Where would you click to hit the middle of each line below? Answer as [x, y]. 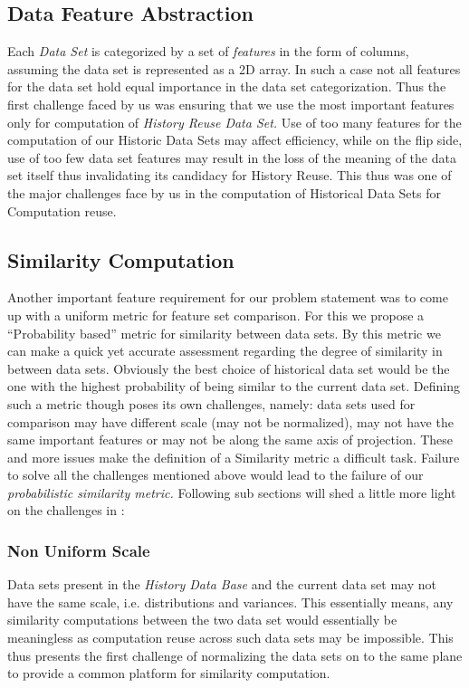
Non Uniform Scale [79, 550]
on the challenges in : [66, 510]
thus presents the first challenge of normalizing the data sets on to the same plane [235, 655]
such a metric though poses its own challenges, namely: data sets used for [211, 403]
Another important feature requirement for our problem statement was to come [228, 297]
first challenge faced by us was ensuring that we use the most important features [231, 104]
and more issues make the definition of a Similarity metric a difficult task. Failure [234, 457]
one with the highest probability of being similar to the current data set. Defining [234, 386]
